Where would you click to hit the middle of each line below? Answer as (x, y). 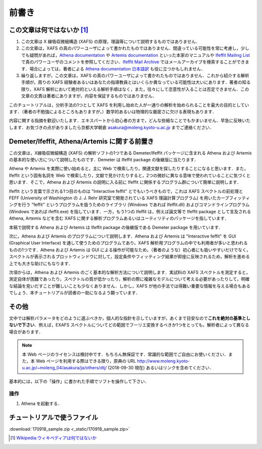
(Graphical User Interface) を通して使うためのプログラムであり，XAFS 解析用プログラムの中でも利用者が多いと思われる (128, 243)
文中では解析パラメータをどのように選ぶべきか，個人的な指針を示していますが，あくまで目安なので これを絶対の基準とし (130, 318)
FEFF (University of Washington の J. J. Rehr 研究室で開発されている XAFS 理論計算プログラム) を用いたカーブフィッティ (130, 198)
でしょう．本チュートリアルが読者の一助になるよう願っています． (74, 293)
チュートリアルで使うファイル (54, 417)
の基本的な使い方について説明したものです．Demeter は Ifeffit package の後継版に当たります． (104, 160)
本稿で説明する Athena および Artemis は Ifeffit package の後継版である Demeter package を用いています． (116, 227)
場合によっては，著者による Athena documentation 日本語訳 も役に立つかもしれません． (117, 69)
